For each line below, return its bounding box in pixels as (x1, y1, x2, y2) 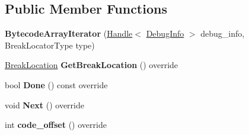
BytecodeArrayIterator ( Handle (5, 27, 133, 40)
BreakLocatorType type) (5, 38, 95, 51)
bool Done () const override (5, 78, 108, 91)
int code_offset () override (5, 118, 107, 131)
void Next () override (5, 98, 84, 111)
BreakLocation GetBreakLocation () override (5, 59, 178, 71)
